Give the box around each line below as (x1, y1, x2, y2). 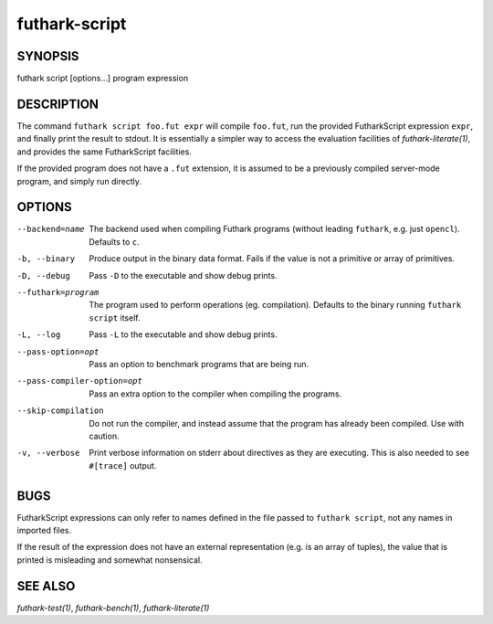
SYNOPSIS (16, 48, 79, 64)
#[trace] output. (89, 460, 157, 471)
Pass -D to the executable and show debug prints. (89, 270, 278, 280)
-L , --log (16, 330, 61, 340)
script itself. (89, 312, 141, 323)
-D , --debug (16, 270, 70, 280)
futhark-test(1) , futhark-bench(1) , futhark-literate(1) (16, 602, 210, 613)
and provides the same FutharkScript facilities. (16, 146, 192, 157)
